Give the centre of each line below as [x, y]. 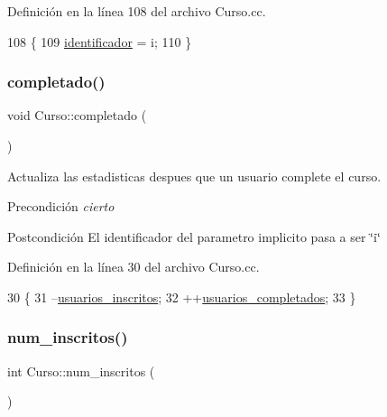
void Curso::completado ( [77, 115]
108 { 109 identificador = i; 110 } [100, 41]
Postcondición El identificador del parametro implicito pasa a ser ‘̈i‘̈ [194, 236]
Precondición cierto [61, 206]
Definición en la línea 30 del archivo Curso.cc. [134, 267]
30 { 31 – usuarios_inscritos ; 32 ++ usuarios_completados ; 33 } [182, 297]
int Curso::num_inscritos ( [81, 371]
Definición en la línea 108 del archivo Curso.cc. [137, 11]
